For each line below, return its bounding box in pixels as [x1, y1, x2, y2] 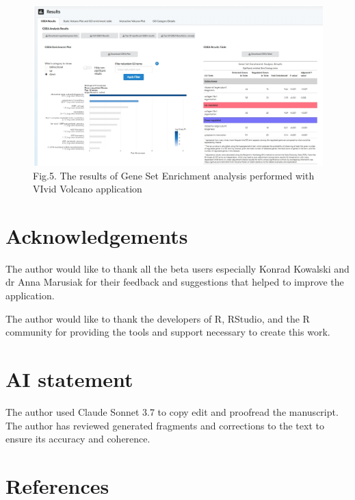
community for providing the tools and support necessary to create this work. [5, 325, 330, 339]
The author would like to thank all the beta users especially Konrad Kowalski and [5, 261, 350, 275]
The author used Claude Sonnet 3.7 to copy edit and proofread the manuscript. [5, 404, 339, 418]
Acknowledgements [5, 221, 188, 249]
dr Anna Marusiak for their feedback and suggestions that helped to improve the [5, 275, 344, 289]
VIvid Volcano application [33, 182, 142, 196]
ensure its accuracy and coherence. [5, 432, 150, 446]
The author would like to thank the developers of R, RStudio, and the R [5, 311, 310, 325]
